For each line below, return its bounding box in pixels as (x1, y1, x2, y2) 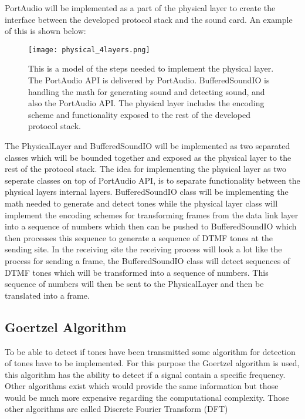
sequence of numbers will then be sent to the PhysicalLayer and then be (5, 278, 264, 290)
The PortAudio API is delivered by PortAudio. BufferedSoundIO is (28, 74, 270, 86)
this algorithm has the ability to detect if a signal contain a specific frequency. (5, 368, 286, 380)
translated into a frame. (5, 289, 90, 301)
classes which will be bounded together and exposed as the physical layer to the (5, 151, 292, 163)
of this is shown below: (5, 25, 86, 37)
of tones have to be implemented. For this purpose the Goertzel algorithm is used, (5, 357, 300, 369)
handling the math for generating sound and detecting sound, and (28, 85, 265, 97)
